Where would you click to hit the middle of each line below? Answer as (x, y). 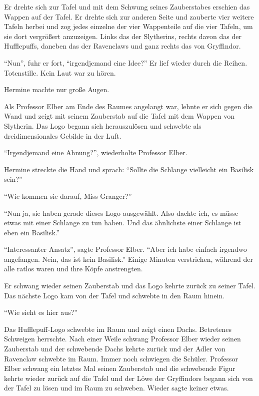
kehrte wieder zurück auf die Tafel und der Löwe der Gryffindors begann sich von (128, 378)
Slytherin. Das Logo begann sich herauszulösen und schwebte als (103, 125)
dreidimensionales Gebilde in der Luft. (63, 135)
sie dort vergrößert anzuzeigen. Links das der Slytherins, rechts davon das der (123, 36)
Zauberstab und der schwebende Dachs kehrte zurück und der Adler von (115, 349)
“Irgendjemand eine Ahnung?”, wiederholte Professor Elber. (96, 152)
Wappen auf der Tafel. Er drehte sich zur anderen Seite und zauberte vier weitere (129, 16)
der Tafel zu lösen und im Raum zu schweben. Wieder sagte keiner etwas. (116, 388)
